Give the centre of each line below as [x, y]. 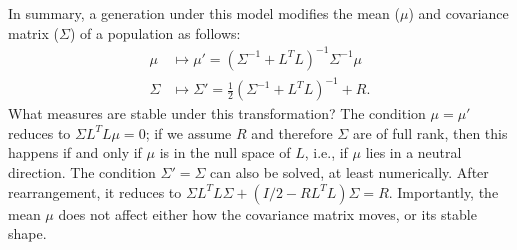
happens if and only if [75, 152]
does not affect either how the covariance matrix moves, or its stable [267, 213]
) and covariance [458, 13]
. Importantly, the [443, 191]
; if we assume [188, 132]
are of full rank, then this [430, 132]
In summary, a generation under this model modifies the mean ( [204, 13]
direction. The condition [82, 172]
